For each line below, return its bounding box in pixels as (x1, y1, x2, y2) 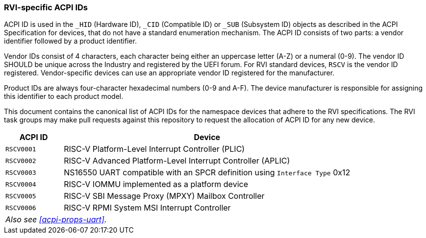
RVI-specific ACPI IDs (4, 2, 88, 12)
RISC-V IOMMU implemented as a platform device (64, 179, 248, 190)
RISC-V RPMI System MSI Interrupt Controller (64, 203, 231, 213)
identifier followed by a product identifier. (4, 37, 137, 46)
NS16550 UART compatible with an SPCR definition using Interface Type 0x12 (64, 167, 351, 178)
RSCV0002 (5, 157, 36, 165)
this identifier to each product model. (4, 92, 124, 101)
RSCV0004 (5, 180, 36, 188)
